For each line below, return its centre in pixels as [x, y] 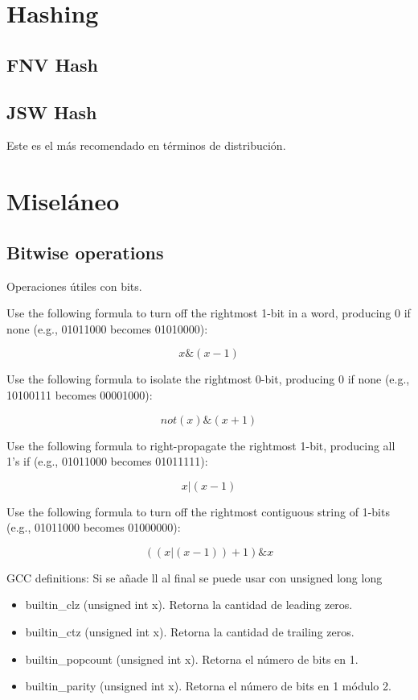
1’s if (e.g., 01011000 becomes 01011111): [107, 461]
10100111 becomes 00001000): [80, 394]
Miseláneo [63, 201]
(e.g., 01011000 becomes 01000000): [94, 527]
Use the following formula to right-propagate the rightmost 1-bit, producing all [201, 445]
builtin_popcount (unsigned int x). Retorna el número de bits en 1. [192, 659]
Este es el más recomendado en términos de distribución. [146, 145]
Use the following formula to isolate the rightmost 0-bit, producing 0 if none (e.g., [208, 379]
